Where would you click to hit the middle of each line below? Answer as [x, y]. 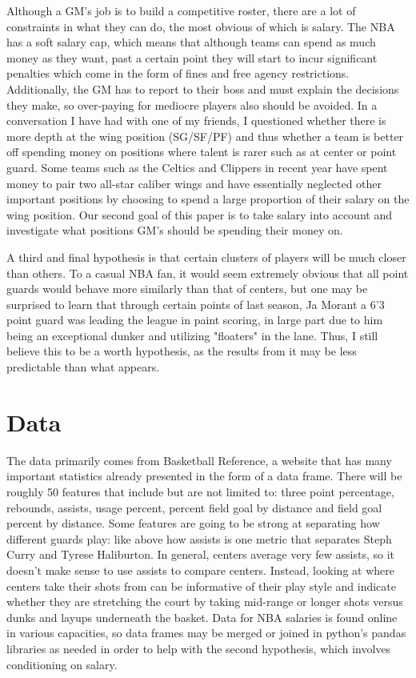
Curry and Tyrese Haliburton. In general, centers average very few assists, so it [200, 554]
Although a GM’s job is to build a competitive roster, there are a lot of [181, 10]
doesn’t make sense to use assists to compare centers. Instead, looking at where [200, 570]
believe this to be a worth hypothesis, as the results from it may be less [182, 351]
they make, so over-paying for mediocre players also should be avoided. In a [192, 104]
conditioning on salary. [62, 664]
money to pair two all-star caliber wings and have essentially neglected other [194, 183]
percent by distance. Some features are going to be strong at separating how [193, 523]
